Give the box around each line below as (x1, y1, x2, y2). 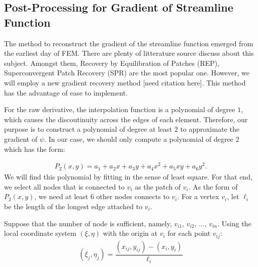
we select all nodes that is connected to (4, 181, 125, 192)
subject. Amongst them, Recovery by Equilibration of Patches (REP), (4, 57, 220, 68)
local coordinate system (4, 228, 76, 238)
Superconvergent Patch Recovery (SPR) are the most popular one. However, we (4, 67, 249, 78)
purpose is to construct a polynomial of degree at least (4, 124, 173, 134)
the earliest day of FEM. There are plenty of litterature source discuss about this (4, 48, 254, 58)
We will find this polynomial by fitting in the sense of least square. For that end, (4, 171, 252, 182)
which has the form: (4, 143, 65, 154)
